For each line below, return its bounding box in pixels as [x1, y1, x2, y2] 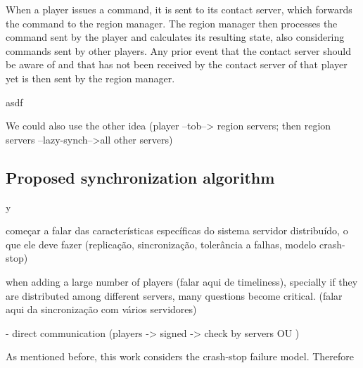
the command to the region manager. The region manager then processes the [6, 15, 338, 30]
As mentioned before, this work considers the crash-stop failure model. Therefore [6, 349, 354, 364]
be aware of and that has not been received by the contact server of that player [6, 57, 348, 72]
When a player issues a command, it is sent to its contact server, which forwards [6, 2, 352, 16]
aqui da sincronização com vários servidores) [6, 302, 197, 317]
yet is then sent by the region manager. [6, 70, 175, 85]
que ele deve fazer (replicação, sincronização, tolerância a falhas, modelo [6, 236, 317, 251]
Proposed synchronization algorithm [6, 166, 275, 188]
